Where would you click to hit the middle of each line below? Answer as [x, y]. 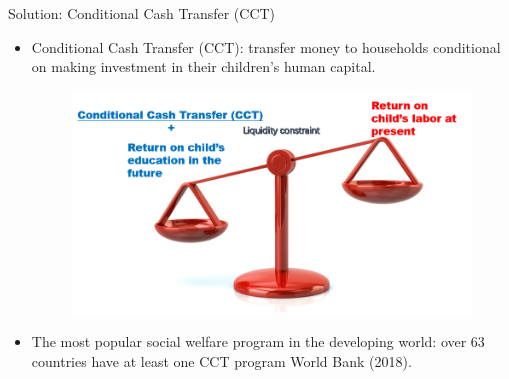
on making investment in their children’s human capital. [203, 66]
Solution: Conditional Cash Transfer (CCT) [142, 13]
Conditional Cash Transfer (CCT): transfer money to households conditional [266, 46]
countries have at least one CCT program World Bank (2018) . [221, 360]
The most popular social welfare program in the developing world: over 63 [258, 341]
